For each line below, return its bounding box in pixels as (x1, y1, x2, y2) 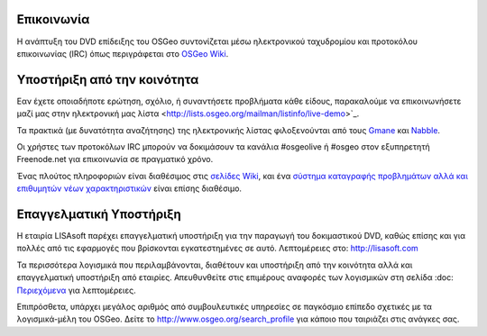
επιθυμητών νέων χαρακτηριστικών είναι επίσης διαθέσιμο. (16, 183, 243, 194)
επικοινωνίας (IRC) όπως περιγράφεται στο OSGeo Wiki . (16, 48, 229, 59)
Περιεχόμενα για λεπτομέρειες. (16, 285, 136, 295)
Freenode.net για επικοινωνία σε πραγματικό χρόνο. (16, 154, 214, 165)
